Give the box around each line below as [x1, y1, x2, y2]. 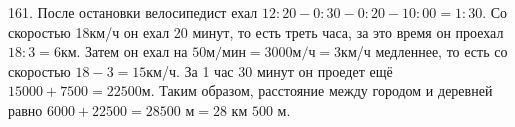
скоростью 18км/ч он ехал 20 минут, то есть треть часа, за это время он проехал [8, 21, 504, 42]
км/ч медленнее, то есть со [341, 41, 508, 62]
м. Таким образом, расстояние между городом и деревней [141, 80, 493, 101]
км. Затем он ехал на [60, 41, 188, 62]
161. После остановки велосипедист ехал [8, 2, 258, 22]
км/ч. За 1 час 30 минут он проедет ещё [146, 60, 393, 81]
